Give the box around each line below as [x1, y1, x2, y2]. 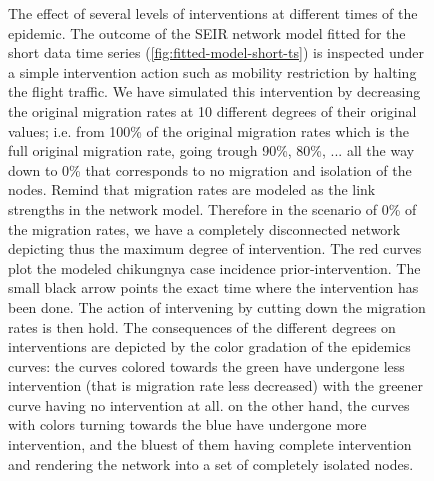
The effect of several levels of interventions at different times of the [8, 3, 418, 23]
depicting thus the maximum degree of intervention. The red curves [8, 238, 422, 259]
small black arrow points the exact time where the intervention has [8, 277, 419, 298]
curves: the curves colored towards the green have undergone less [8, 355, 405, 376]
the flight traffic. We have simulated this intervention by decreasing [8, 81, 421, 102]
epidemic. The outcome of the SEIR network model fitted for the [8, 22, 406, 43]
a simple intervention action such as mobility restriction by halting [8, 61, 417, 82]
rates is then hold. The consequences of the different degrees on [8, 316, 396, 337]
